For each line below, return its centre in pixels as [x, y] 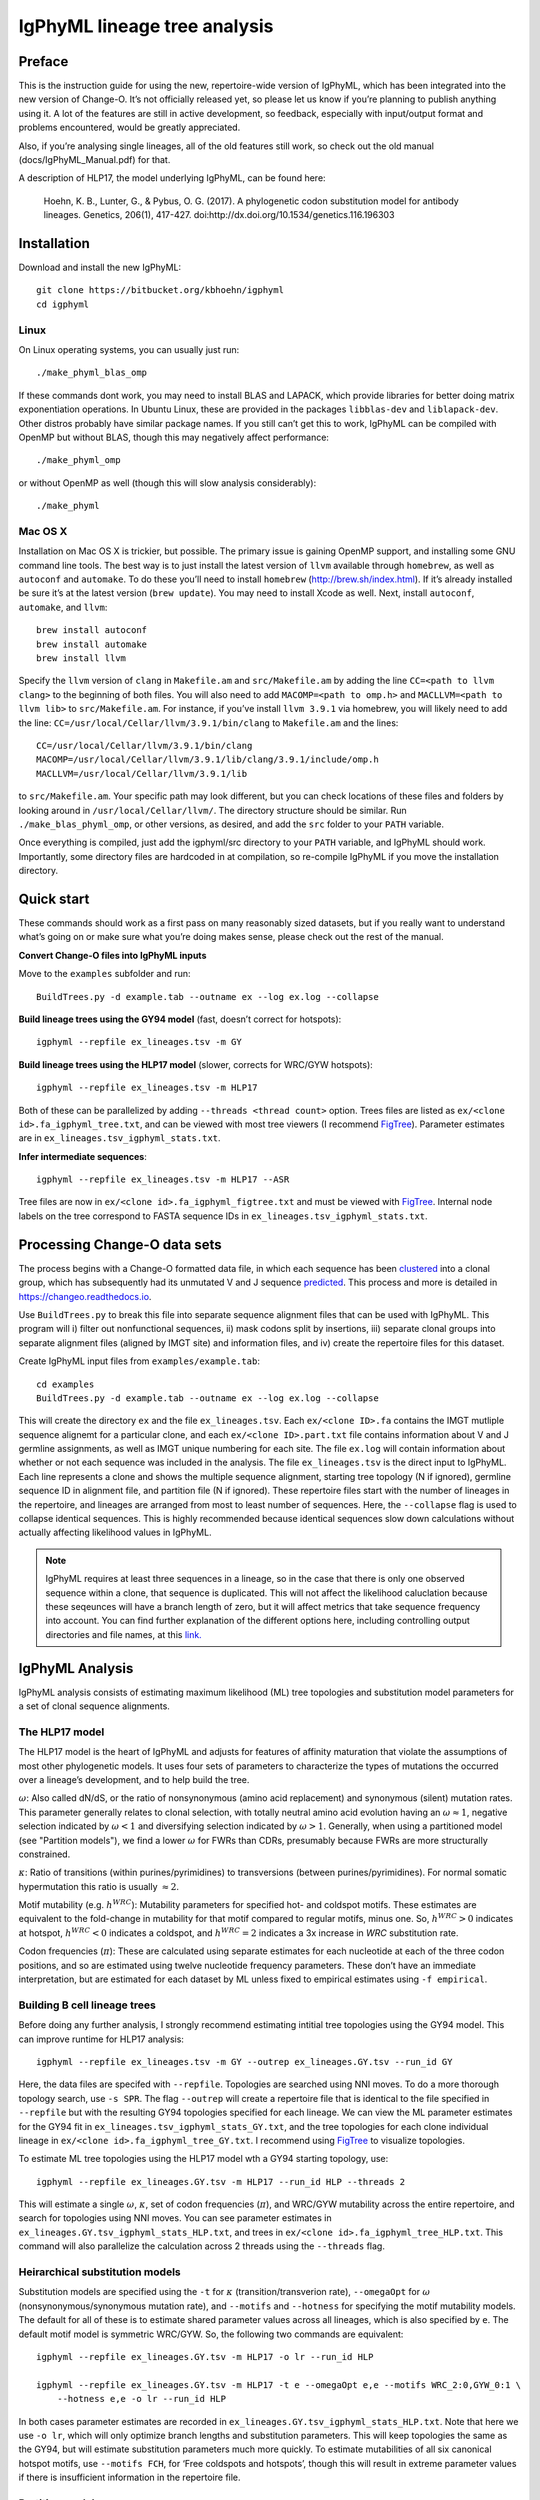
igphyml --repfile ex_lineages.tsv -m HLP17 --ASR [163, 1179]
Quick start [54, 898]
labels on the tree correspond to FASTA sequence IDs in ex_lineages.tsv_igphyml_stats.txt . [223, 1216]
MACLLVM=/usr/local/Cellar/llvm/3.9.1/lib [142, 773]
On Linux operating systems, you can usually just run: [129, 350]
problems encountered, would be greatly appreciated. [129, 127]
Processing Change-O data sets [120, 1244]
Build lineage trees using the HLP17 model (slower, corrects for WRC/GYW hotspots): [196, 1064]
